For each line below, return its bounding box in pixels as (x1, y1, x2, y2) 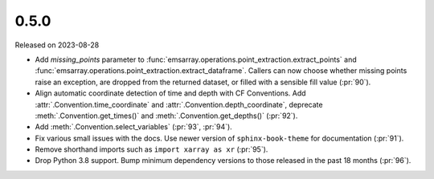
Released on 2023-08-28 (14, 40, 100, 50)
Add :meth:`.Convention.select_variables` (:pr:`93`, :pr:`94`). (35, 122, 232, 132)
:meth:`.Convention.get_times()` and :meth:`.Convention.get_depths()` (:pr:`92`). (35, 111, 298, 120)
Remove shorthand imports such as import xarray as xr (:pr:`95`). (35, 144, 268, 154)
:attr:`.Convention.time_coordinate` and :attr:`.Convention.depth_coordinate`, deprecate (35, 100, 323, 109)
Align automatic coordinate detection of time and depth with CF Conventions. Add (35, 88, 306, 98)
